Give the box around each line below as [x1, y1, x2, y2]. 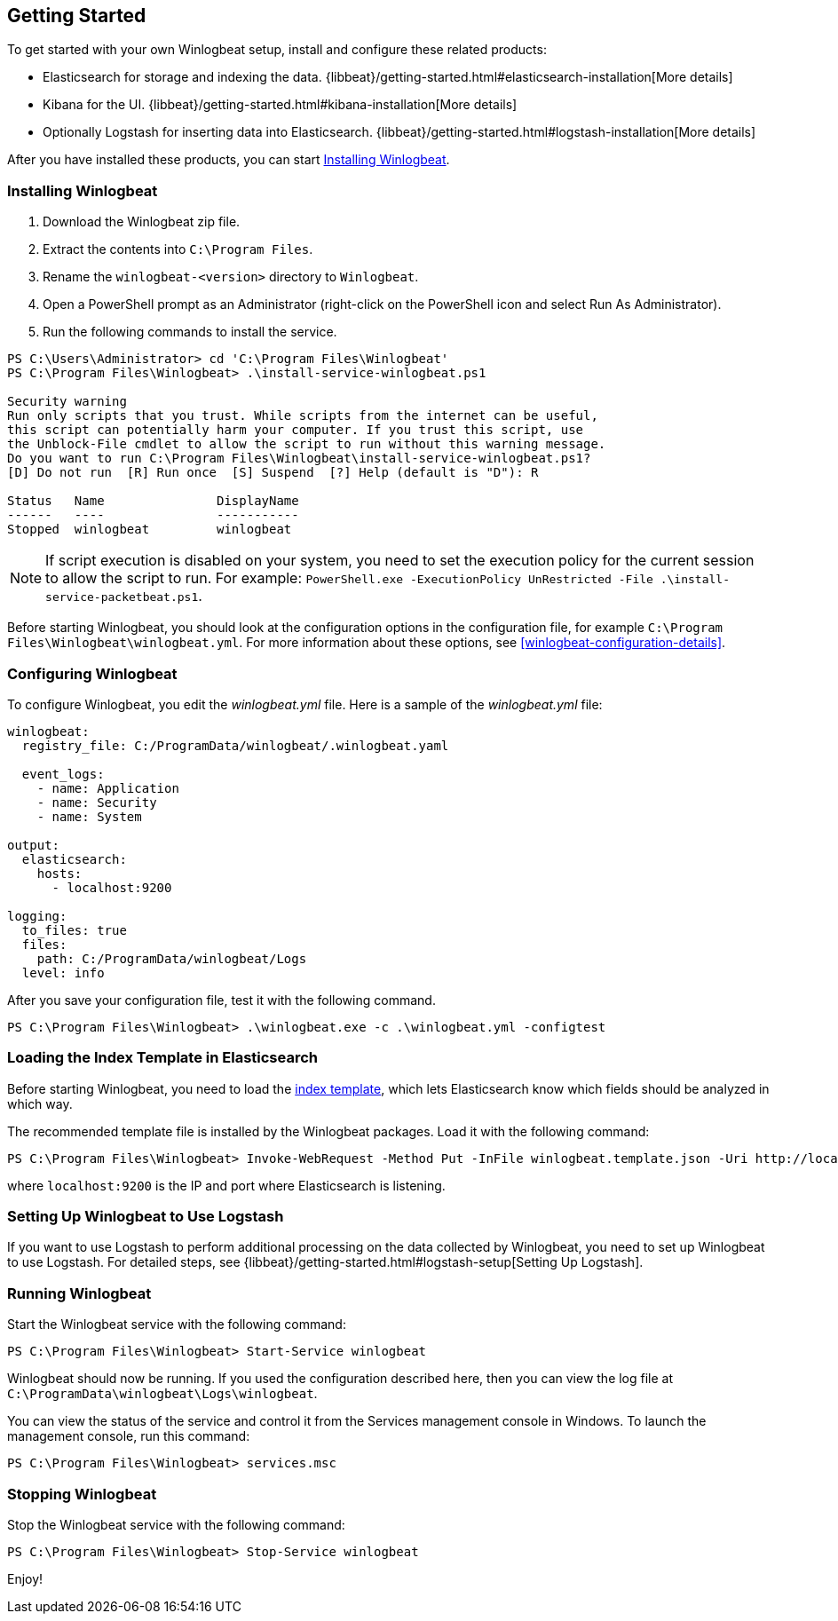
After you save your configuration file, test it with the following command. [7, 992, 436, 1008]
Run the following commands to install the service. [43, 324, 337, 340]
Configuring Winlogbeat [7, 664, 178, 683]
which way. [7, 1095, 73, 1111]
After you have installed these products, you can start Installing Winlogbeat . [7, 152, 450, 168]
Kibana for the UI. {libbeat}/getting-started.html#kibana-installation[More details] [43, 97, 518, 113]
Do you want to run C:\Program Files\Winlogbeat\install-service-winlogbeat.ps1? [7, 451, 591, 466]
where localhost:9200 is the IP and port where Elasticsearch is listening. [7, 1177, 446, 1193]
